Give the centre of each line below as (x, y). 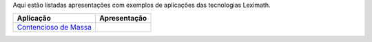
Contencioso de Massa (54, 28)
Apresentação (123, 19)
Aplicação (34, 19)
